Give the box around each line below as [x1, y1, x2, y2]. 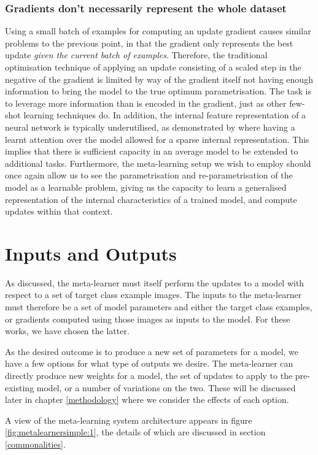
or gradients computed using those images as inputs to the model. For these [5, 312, 290, 325]
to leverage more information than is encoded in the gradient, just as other [5, 96, 287, 109]
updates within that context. [5, 205, 113, 218]
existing [5, 381, 34, 394]
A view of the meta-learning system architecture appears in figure [5, 413, 252, 426]
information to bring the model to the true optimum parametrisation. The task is [5, 85, 312, 97]
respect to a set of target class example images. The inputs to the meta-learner [5, 288, 302, 301]
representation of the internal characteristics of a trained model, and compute [5, 193, 297, 205]
